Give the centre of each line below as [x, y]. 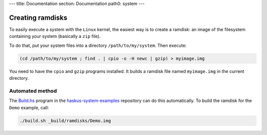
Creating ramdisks [38, 17]
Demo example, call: [29, 107]
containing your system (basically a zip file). [55, 36]
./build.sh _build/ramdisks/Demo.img [65, 120]
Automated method [33, 91]
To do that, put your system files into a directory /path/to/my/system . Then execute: [98, 45]
